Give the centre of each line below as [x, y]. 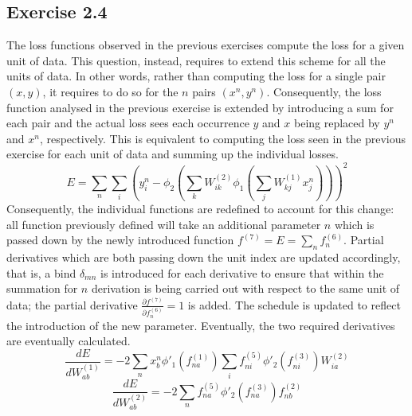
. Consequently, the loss [324, 91]
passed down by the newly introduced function [120, 240]
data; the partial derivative [72, 304]
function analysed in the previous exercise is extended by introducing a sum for [200, 107]
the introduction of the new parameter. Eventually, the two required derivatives [201, 325]
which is [354, 224]
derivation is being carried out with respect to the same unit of [245, 288]
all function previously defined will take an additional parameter [164, 224]
